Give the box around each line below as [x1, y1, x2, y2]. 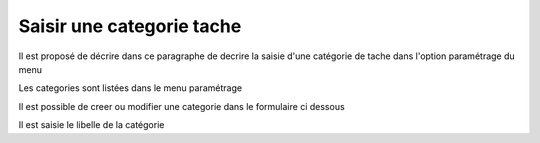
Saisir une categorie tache [18, 15, 242, 37]
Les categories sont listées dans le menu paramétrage [18, 82, 243, 94]
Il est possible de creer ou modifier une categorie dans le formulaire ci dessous [18, 100, 345, 112]
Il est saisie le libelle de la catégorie [18, 119, 165, 131]
